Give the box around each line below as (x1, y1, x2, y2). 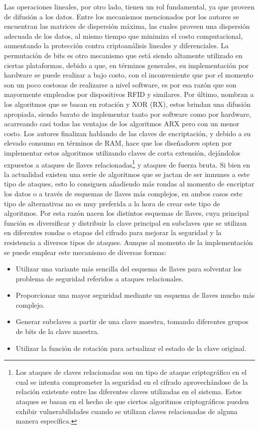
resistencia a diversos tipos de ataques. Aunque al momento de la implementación (4, 237, 253, 247)
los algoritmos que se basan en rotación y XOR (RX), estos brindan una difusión (4, 98, 251, 109)
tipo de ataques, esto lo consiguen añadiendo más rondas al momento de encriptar (4, 178, 255, 189)
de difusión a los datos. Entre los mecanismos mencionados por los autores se (4, 11, 239, 21)
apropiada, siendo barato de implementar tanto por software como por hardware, (4, 108, 251, 119)
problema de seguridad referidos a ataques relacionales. (15, 273, 184, 283)
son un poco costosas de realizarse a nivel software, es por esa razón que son (4, 79, 237, 89)
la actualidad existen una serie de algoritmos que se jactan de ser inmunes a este (4, 169, 250, 179)
